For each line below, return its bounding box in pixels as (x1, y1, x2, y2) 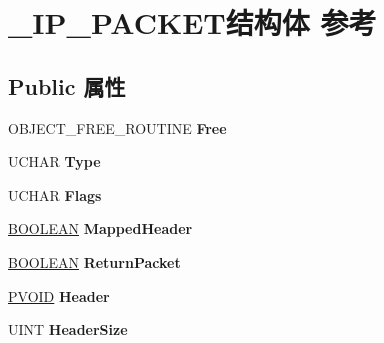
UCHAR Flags (8, 184, 102, 205)
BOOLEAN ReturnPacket (8, 251, 181, 272)
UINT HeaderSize (8, 319, 128, 340)
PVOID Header (8, 285, 110, 306)
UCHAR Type (8, 151, 101, 172)
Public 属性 (8, 70, 126, 101)
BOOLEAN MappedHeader (8, 218, 193, 239)
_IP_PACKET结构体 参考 (8, 2, 377, 43)
